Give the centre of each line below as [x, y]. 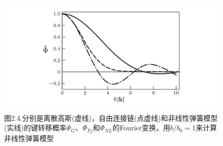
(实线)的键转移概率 [35, 128]
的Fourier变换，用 [141, 128]
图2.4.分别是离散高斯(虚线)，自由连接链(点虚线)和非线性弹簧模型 [111, 117]
